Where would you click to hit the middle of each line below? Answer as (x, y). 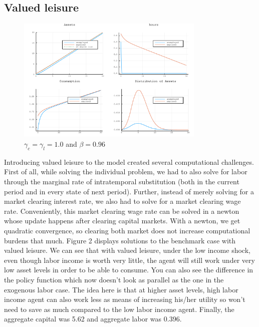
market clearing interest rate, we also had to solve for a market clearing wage (122, 201)
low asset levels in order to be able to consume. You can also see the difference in (129, 270)
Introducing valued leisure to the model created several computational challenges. (129, 161)
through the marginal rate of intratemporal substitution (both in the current (122, 182)
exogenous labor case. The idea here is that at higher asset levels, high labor (121, 289)
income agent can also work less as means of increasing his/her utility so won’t (125, 299)
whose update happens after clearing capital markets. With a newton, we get (122, 221)
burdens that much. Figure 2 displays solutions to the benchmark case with (120, 240)
